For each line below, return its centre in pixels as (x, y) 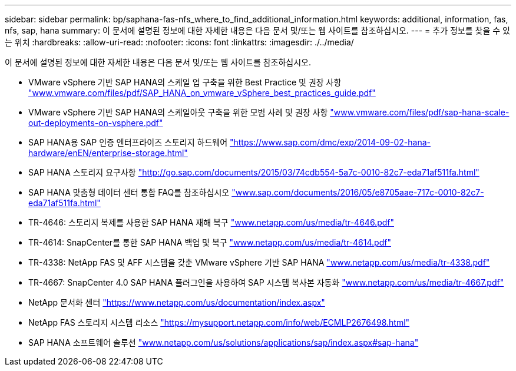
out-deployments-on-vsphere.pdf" (96, 123)
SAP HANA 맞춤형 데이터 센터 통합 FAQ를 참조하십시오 (129, 192)
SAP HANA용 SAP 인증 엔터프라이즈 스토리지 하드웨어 (128, 142)
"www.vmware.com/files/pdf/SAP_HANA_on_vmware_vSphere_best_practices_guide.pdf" (202, 93)
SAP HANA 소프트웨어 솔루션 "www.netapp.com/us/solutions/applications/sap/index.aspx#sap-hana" (224, 342)
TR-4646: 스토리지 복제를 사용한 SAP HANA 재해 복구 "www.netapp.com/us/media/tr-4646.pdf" (211, 222)
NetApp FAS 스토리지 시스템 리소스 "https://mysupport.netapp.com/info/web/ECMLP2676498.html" (219, 322)
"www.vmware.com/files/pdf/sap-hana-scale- (420, 112)
